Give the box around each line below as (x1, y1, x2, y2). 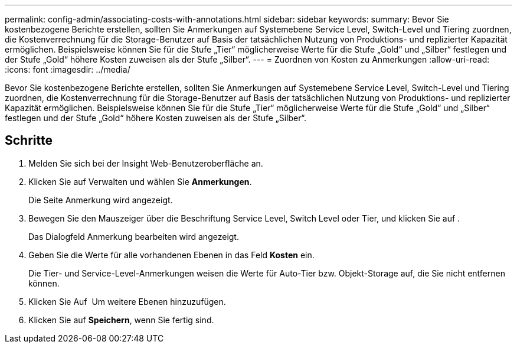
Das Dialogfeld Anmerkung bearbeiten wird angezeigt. (28, 231, 239, 242)
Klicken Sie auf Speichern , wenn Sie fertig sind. (28, 314, 214, 325)
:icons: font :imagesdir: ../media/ (5, 64, 130, 74)
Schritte (5, 133, 53, 148)
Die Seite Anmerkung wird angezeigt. (28, 194, 173, 205)
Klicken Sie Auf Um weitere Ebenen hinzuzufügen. (28, 296, 226, 307)
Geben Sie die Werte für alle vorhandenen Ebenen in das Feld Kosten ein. (28, 249, 315, 260)
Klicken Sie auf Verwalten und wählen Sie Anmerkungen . (28, 176, 252, 187)
